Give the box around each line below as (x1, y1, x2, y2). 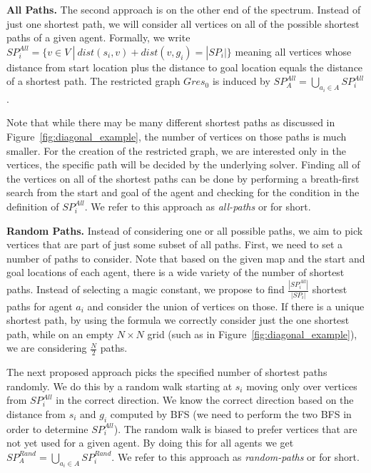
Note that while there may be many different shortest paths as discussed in (6, 115, 335, 130)
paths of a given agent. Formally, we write (6, 30, 190, 45)
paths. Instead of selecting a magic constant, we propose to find (6, 282, 285, 297)
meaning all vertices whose (235, 44, 352, 59)
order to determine (6, 421, 88, 436)
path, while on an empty (6, 326, 114, 341)
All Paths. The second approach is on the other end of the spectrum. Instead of (6, 2, 361, 16)
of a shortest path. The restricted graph (6, 73, 181, 88)
